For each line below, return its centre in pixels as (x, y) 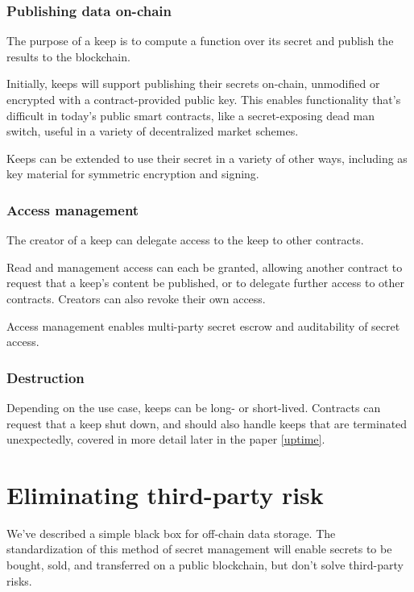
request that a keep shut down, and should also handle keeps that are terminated (207, 423)
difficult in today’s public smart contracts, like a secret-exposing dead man (191, 115)
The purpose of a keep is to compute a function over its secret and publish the (200, 41)
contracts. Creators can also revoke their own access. (136, 298)
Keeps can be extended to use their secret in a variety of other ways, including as (207, 158)
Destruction (46, 377)
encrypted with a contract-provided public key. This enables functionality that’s (204, 99)
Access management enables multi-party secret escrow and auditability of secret (203, 325)
